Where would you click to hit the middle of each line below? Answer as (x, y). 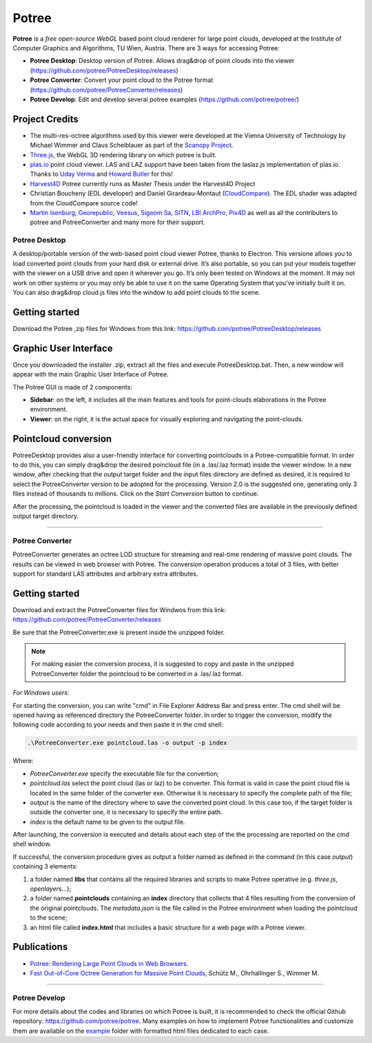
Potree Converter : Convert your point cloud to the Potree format (122, 80)
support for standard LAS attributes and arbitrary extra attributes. (105, 574)
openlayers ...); (51, 889)
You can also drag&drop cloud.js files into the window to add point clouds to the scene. (137, 292)
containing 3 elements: (45, 867)
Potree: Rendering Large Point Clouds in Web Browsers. (109, 963)
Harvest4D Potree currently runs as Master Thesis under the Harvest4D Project (143, 183)
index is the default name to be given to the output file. (107, 822)
